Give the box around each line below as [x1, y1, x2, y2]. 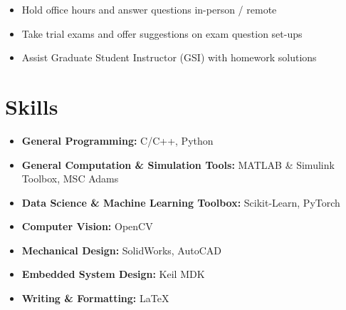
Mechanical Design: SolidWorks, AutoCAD [21, 242, 222, 257]
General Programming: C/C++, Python [21, 133, 214, 148]
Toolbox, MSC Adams [21, 171, 119, 186]
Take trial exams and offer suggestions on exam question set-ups [21, 26, 303, 41]
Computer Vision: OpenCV [21, 219, 153, 234]
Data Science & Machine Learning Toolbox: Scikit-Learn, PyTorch [21, 195, 340, 210]
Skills [5, 91, 58, 120]
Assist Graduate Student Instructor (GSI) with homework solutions [21, 50, 317, 65]
